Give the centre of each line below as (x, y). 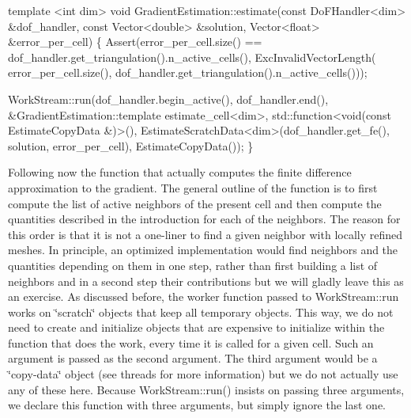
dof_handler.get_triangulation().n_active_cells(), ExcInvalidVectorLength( (192, 57)
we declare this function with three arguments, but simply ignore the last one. (197, 405)
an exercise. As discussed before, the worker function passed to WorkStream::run (204, 296)
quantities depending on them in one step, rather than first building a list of (193, 265)
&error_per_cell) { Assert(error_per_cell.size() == (135, 42)
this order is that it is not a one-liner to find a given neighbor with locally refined (205, 234)
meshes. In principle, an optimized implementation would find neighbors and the (203, 250)
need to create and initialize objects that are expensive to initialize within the (196, 327)
